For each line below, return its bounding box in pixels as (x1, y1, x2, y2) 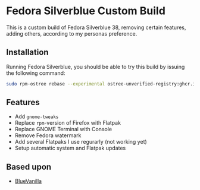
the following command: (6, 69, 65, 77)
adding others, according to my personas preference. (6, 30, 137, 37)
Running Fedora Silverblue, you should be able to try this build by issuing (6, 63, 185, 70)
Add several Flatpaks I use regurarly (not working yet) (14, 138, 147, 145)
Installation (6, 47, 49, 58)
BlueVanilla (14, 178, 42, 185)
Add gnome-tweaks (14, 113, 59, 120)
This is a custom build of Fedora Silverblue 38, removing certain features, (6, 24, 186, 31)
